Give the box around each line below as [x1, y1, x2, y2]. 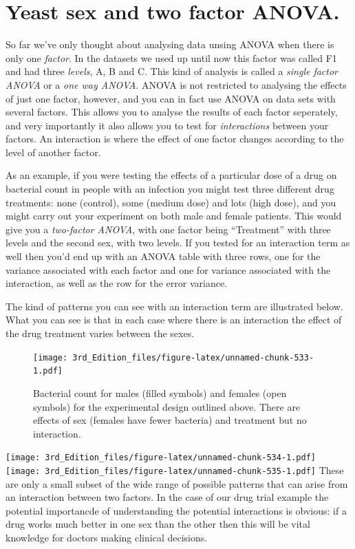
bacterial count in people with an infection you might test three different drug [6, 182, 334, 196]
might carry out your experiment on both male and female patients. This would [6, 208, 342, 223]
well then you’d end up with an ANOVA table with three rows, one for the [6, 249, 321, 263]
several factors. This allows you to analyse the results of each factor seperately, [6, 105, 338, 119]
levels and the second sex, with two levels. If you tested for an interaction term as [6, 235, 350, 250]
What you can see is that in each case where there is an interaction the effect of [6, 312, 342, 327]
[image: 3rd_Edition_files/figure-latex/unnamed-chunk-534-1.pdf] [6, 453, 316, 463]
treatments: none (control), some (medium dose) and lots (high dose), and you [6, 195, 336, 209]
